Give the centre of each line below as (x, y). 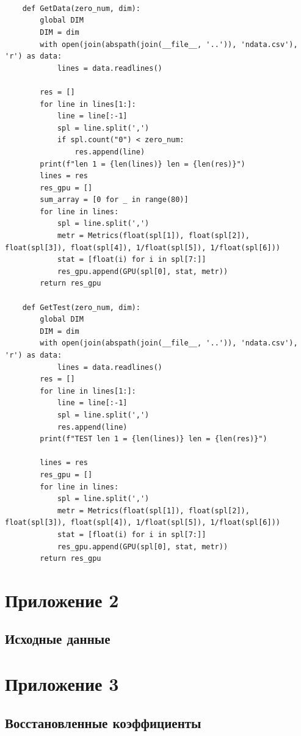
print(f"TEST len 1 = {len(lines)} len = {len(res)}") (154, 439)
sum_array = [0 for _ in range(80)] (114, 200)
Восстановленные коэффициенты (103, 722)
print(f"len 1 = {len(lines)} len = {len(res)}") (143, 164)
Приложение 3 (62, 684)
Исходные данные (58, 639)
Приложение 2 (62, 600)
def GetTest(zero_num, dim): (81, 307)
